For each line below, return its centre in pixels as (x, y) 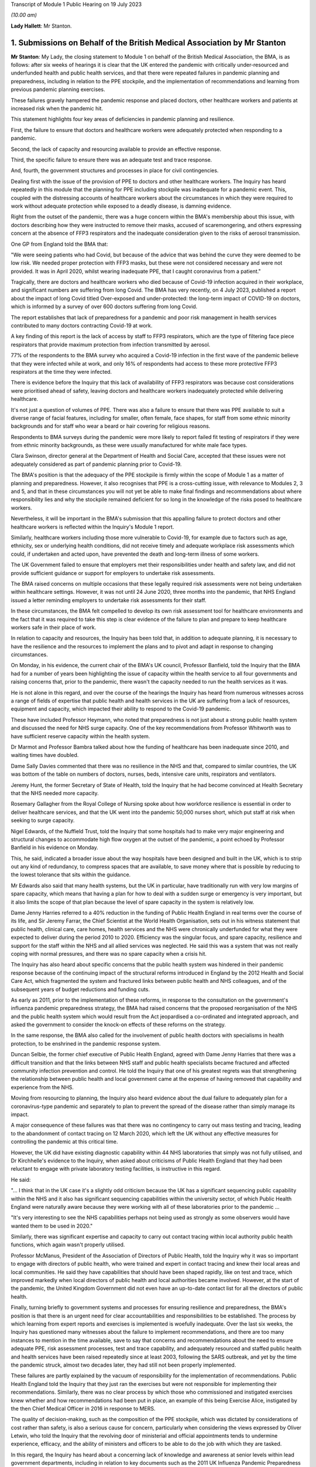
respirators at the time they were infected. (61, 371)
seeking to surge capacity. (43, 820)
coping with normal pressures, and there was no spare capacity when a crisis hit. (109, 954)
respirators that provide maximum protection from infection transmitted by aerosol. (111, 344)
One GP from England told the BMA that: (59, 244)
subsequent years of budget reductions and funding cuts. (80, 989)
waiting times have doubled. (45, 755)
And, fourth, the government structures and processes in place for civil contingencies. (115, 171)
